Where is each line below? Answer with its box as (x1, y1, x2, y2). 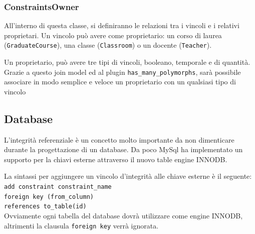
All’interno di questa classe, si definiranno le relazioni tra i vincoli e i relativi (4, 20, 239, 31)
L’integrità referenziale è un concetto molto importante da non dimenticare (4, 134, 234, 145)
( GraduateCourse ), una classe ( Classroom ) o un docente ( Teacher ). (4, 40, 212, 50)
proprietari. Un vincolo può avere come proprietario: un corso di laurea (4, 30, 222, 40)
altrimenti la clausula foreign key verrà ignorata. (4, 220, 159, 230)
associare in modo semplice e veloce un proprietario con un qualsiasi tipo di (4, 76, 236, 87)
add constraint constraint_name (4, 183, 112, 191)
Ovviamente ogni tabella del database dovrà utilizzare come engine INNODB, (4, 210, 243, 221)
